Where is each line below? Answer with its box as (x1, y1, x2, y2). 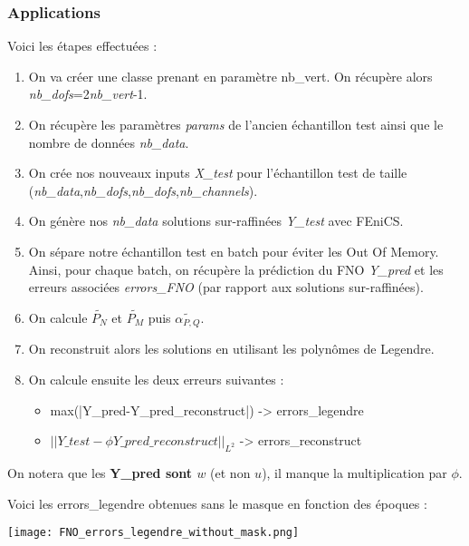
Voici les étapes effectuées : (7, 36, 158, 55)
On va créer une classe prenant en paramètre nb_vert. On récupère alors (28, 66, 433, 85)
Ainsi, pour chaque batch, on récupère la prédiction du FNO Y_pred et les (28, 259, 444, 278)
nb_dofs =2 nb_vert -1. (28, 84, 148, 103)
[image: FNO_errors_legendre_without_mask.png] (7, 526, 300, 540)
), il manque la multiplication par (262, 463, 447, 482)
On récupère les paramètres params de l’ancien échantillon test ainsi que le (28, 115, 444, 133)
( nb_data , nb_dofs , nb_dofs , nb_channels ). (28, 180, 258, 200)
